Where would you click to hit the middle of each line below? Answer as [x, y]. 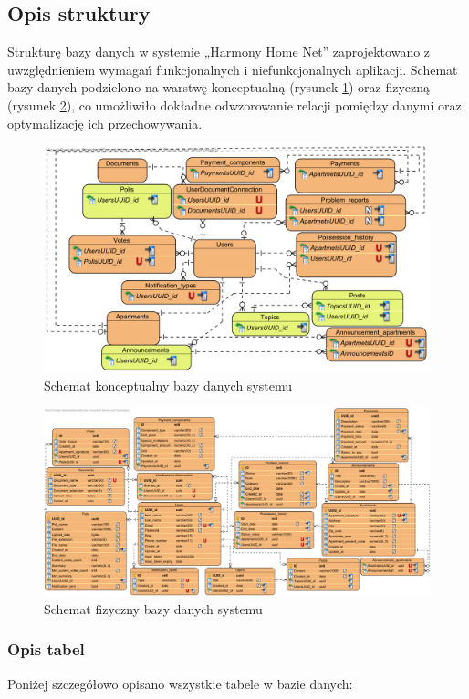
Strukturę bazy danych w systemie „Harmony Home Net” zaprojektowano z [219, 52]
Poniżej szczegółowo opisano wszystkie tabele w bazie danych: [180, 683]
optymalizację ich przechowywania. [105, 123]
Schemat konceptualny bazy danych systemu [168, 386]
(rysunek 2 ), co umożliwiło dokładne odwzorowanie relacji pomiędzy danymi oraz [234, 104]
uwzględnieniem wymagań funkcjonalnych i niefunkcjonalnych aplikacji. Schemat [233, 69]
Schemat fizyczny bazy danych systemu [153, 608]
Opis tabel [46, 649]
